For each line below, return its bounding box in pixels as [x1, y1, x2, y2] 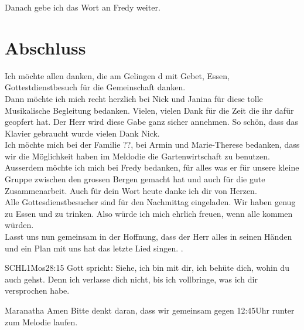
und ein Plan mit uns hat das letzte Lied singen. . [5, 241, 183, 254]
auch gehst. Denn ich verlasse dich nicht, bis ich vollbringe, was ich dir [5, 273, 258, 285]
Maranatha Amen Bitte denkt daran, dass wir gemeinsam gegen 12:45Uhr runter [5, 304, 295, 316]
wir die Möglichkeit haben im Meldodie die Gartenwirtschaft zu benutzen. [5, 149, 270, 162]
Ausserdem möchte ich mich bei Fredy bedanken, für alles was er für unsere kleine [5, 161, 299, 173]
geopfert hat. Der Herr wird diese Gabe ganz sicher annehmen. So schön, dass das [5, 115, 299, 128]
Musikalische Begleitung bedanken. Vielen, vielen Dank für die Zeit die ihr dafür [5, 104, 294, 116]
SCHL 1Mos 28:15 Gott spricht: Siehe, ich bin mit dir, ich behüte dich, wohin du [5, 261, 289, 274]
